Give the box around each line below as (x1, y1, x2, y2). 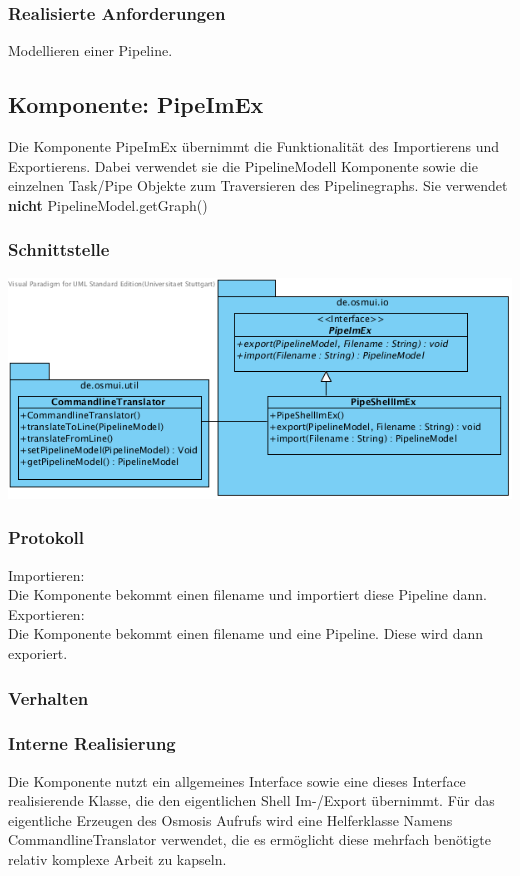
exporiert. (8, 643, 68, 664)
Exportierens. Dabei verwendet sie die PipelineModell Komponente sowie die (8, 155, 478, 176)
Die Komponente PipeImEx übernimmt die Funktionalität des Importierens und (8, 136, 500, 157)
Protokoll (8, 525, 84, 550)
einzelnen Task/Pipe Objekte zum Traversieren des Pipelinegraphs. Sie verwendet (8, 175, 508, 196)
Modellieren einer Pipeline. (8, 40, 173, 61)
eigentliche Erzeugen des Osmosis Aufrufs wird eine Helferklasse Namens (8, 809, 453, 830)
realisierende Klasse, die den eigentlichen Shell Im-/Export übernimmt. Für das (8, 790, 495, 811)
